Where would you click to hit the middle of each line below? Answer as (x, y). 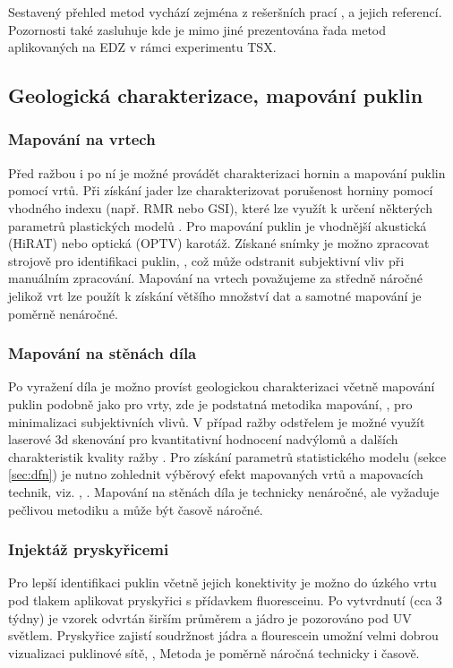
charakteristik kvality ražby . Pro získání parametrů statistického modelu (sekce (227, 456)
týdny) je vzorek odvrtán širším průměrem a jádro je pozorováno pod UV (210, 617)
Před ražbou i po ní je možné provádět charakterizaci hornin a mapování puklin (227, 172)
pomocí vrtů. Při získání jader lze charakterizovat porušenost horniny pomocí (221, 190)
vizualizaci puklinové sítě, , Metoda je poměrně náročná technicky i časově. (214, 652)
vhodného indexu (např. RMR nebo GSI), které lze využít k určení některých (220, 207)
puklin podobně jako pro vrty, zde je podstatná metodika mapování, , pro (210, 403)
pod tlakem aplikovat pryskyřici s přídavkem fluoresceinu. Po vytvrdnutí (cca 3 (225, 599)
